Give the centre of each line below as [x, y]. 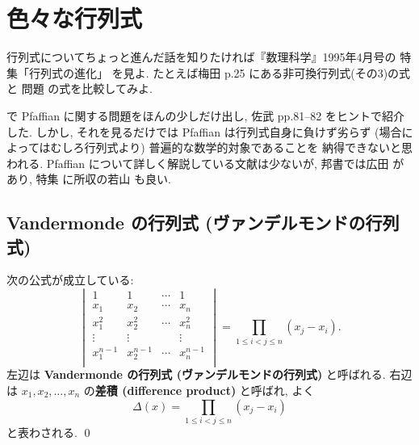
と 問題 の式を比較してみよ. [80, 88]
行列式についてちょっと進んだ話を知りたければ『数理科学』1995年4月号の [201, 57]
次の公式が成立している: [70, 280]
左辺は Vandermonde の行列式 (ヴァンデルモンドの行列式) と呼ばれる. [196, 374]
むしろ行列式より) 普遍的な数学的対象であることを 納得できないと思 [231, 147]
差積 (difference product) [166, 390]
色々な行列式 [75, 18]
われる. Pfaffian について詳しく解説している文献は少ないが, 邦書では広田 [198, 163]
